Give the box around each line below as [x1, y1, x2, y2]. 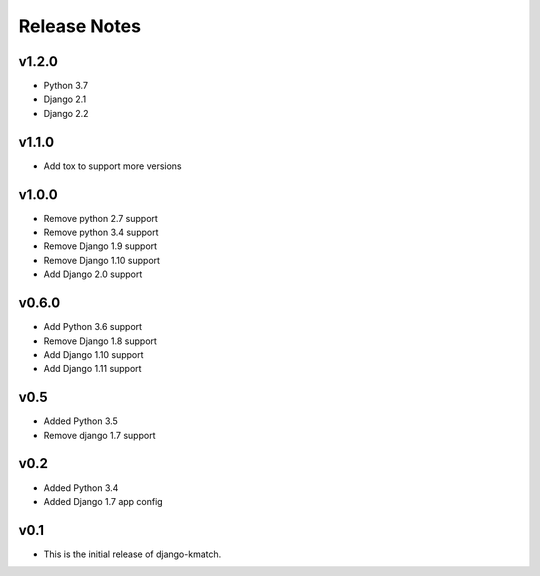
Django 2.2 [43, 107, 89, 119]
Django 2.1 [43, 93, 87, 105]
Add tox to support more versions [43, 160, 182, 172]
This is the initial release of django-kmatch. [43, 548, 222, 560]
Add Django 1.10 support [43, 348, 144, 360]
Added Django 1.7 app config [43, 495, 164, 507]
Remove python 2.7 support [43, 212, 159, 224]
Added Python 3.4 [43, 481, 119, 494]
